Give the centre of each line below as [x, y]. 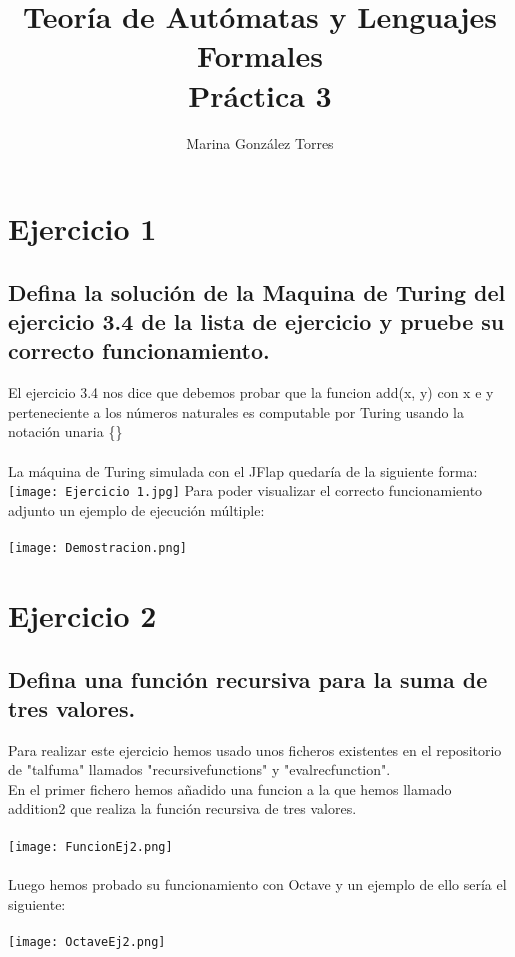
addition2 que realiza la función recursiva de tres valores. [182, 808]
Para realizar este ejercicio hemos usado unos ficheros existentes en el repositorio [255, 749]
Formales [260, 55]
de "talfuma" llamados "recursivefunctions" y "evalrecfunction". [199, 769]
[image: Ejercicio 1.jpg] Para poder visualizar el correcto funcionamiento [245, 490]
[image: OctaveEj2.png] [87, 941]
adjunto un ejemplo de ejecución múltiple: [136, 509]
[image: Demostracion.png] [97, 548]
